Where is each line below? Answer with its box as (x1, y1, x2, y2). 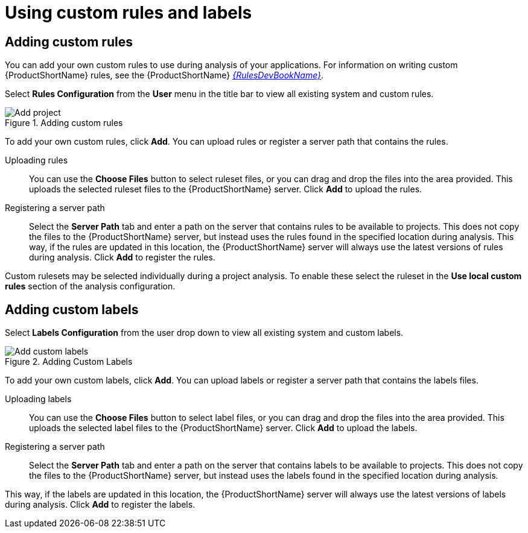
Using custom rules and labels (5, 2, 252, 23)
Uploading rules (5, 155, 68, 166)
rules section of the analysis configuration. (5, 281, 176, 292)
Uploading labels (5, 394, 72, 405)
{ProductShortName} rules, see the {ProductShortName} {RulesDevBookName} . (5, 70, 324, 81)
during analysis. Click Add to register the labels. (5, 499, 196, 510)
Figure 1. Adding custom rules (5, 118, 123, 128)
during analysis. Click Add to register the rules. (29, 252, 215, 263)
